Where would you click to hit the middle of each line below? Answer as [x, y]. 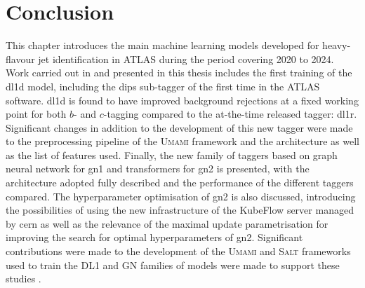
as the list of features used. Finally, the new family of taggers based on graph [172, 155]
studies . [24, 279]
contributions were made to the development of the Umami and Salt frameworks [178, 251]
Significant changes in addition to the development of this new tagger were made [179, 127]
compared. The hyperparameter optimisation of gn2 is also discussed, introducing [181, 196]
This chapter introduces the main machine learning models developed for [162, 45]
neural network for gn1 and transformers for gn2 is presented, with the [158, 169]
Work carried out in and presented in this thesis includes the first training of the [179, 73]
